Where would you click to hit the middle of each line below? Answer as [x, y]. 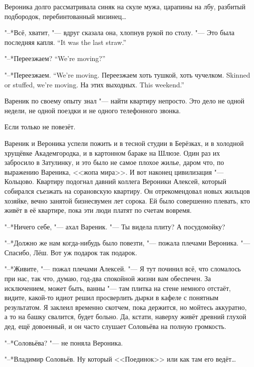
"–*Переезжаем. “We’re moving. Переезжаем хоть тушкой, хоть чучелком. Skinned [127, 74]
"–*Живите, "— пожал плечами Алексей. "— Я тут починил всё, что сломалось [123, 269]
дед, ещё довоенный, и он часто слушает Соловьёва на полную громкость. [116, 326]
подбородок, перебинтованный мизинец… [65, 16]
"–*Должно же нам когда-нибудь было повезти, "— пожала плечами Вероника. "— [127, 243]
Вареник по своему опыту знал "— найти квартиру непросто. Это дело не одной [125, 101]
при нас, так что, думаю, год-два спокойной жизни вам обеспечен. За [108, 278]
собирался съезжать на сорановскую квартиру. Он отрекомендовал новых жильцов [127, 191]
